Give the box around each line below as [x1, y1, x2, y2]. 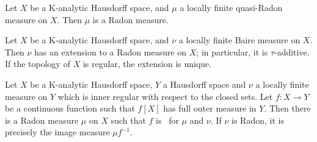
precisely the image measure [5, 126, 110, 138]
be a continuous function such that [5, 102, 135, 115]
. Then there [264, 102, 311, 115]
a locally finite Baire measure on [178, 34, 301, 46]
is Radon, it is [231, 113, 284, 126]
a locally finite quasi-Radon [180, 1, 283, 13]
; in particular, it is [196, 45, 268, 58]
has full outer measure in [163, 102, 257, 115]
